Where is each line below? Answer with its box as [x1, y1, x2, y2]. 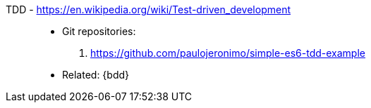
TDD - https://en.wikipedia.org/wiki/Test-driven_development [6, 4, 291, 15]
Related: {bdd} [62, 69, 130, 81]
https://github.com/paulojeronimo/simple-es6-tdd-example [90, 47, 365, 59]
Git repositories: [62, 25, 136, 37]
